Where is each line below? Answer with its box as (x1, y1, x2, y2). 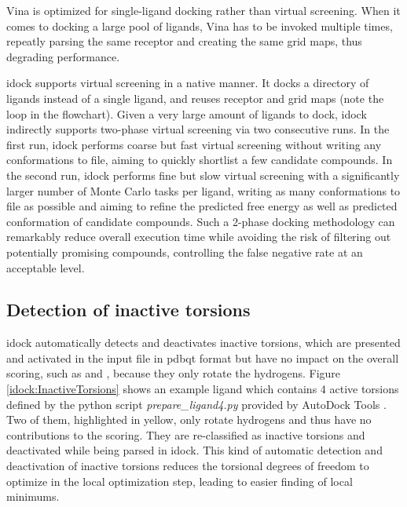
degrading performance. (6, 48, 120, 64)
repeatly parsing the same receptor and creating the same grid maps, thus (6, 33, 362, 49)
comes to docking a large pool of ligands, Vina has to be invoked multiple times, (6, 17, 393, 34)
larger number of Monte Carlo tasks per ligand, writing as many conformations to (6, 182, 401, 199)
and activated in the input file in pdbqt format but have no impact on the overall (6, 349, 399, 366)
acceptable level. (6, 259, 85, 275)
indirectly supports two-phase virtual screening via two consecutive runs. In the (6, 121, 390, 137)
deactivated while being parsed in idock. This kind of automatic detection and (6, 442, 383, 458)
